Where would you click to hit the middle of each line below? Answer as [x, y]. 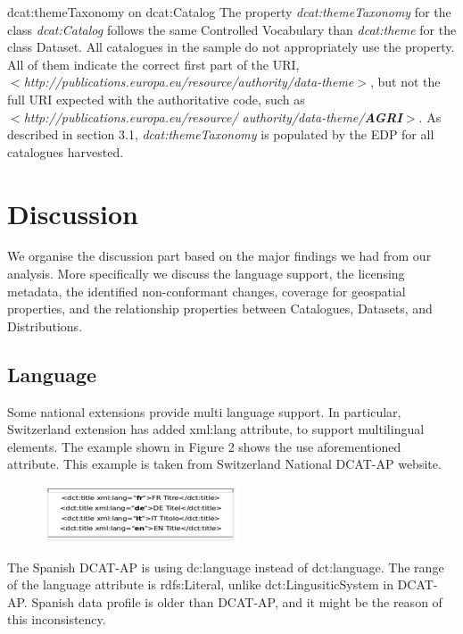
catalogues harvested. [66, 151]
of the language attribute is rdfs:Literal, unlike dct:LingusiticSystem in [200, 584]
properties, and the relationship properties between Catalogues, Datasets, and [220, 309]
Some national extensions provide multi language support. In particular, [204, 411]
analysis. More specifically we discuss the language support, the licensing [206, 274]
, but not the [405, 82]
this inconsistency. [57, 619]
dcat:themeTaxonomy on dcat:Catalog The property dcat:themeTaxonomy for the [229, 12]
